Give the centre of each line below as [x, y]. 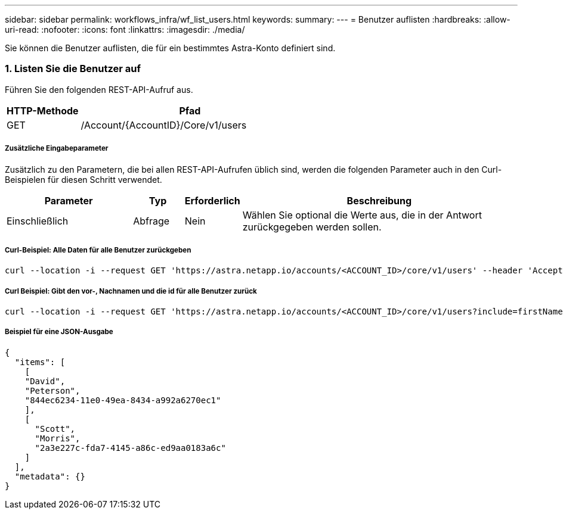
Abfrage [151, 221]
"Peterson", [52, 390]
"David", [45, 381]
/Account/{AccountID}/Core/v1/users [164, 125]
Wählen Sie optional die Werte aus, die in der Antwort [362, 215]
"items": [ [40, 362]
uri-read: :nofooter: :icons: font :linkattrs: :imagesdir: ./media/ [125, 29]
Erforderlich [212, 200]
